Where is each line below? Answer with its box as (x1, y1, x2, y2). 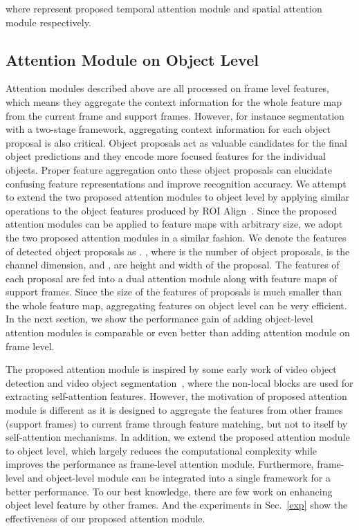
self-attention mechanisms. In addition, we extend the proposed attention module (6, 430, 350, 444)
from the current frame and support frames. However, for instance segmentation (6, 108, 344, 122)
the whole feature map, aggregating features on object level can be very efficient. (6, 298, 347, 312)
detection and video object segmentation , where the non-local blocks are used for (6, 375, 353, 390)
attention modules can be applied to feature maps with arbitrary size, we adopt (6, 217, 343, 231)
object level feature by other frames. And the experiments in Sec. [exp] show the (6, 497, 348, 512)
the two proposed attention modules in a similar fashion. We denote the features (6, 230, 347, 244)
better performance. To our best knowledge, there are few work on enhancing (6, 484, 333, 498)
